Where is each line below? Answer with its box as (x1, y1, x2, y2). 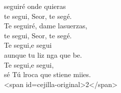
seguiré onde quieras (4, 1, 66, 11)
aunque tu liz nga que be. (4, 49, 82, 60)
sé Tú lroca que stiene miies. (4, 69, 91, 80)
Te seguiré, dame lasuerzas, (4, 20, 87, 31)
